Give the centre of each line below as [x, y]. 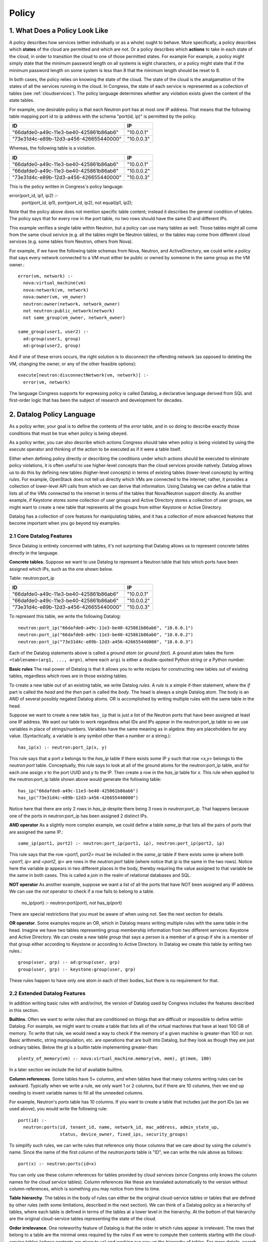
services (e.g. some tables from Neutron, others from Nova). [71, 241]
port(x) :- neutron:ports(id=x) [57, 1164]
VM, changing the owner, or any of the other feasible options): [73, 364]
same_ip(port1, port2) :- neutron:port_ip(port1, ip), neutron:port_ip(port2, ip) [121, 843]
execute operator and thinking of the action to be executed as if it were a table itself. [95, 449]
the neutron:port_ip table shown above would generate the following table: [85, 779]
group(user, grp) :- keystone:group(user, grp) [77, 969]
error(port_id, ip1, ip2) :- [33, 196]
